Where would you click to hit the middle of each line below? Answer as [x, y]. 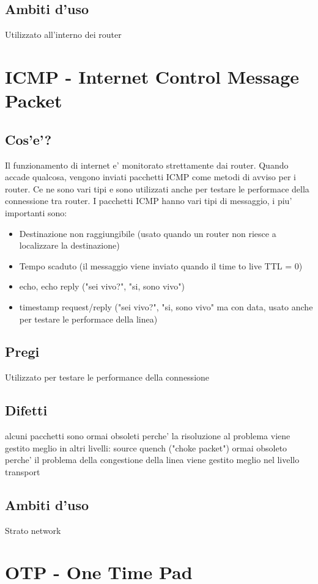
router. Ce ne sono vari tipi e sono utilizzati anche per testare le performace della [157, 188]
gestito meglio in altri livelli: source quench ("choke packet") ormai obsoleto [146, 447]
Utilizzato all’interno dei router [63, 35]
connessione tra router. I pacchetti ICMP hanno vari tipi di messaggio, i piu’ [149, 201]
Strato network [33, 530]
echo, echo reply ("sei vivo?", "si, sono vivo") [102, 286]
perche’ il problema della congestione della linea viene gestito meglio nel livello [152, 460]
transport [23, 471]
